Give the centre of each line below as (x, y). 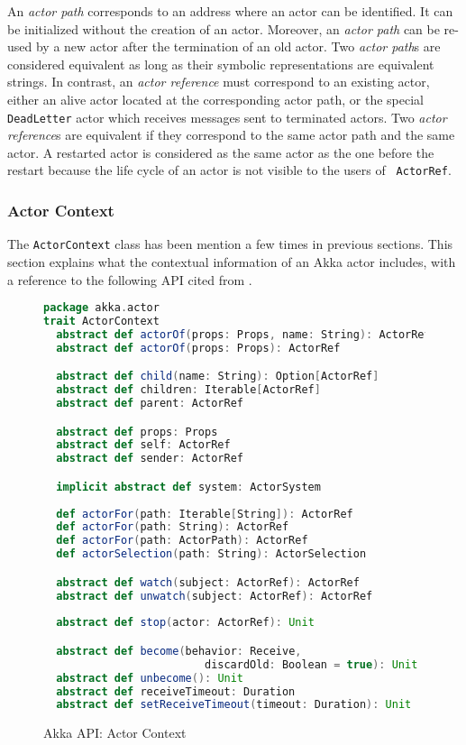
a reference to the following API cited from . (130, 279)
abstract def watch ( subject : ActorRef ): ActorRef (208, 582)
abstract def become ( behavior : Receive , (179, 651)
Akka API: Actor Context (115, 733)
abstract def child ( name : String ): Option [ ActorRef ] (218, 377)
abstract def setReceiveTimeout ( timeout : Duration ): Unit (234, 705)
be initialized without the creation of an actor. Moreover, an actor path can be (224, 28)
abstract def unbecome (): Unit (150, 678)
